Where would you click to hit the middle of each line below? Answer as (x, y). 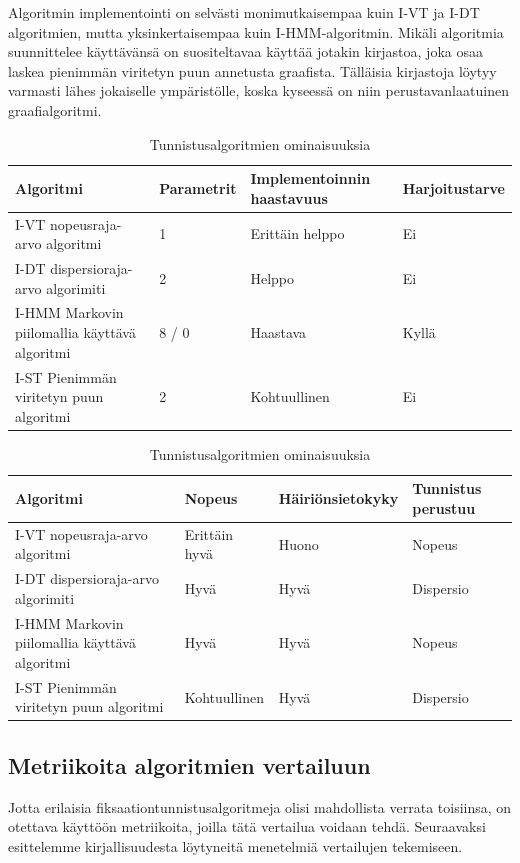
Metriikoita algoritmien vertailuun (189, 764)
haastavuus (289, 197)
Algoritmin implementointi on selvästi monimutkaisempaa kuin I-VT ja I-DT (244, 12)
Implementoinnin (310, 178)
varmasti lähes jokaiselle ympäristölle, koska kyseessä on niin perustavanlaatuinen (258, 90)
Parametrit (198, 187)
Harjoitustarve (453, 187)
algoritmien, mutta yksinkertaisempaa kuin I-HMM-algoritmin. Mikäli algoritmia (256, 31)
